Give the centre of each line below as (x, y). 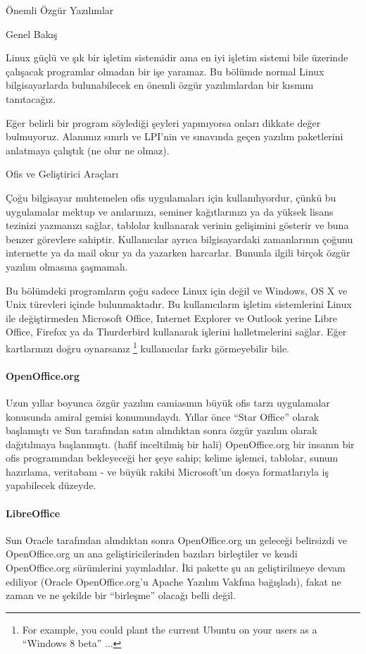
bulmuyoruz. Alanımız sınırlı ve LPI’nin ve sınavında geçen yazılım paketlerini (175, 136)
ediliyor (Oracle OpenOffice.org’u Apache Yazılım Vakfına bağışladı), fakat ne (173, 581)
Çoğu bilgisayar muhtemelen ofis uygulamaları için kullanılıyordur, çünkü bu (171, 197)
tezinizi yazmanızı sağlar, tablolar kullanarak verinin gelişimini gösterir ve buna (177, 225)
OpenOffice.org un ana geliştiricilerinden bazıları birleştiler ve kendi (152, 554)
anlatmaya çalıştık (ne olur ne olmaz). (88, 150)
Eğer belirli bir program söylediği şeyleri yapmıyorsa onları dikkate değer (163, 122)
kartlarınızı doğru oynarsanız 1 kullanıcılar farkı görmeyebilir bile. (147, 347)
